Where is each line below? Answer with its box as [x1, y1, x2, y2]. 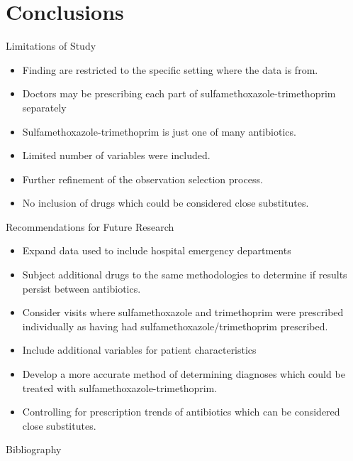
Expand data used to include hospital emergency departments [22, 243, 291, 258]
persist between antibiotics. [22, 281, 141, 295]
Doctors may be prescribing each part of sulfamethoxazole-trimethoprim [22, 86, 336, 101]
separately [22, 99, 67, 114]
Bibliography [6, 442, 62, 457]
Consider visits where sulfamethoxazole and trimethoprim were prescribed [22, 305, 344, 320]
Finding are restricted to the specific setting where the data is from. [22, 62, 318, 77]
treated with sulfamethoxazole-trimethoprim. [22, 380, 218, 395]
